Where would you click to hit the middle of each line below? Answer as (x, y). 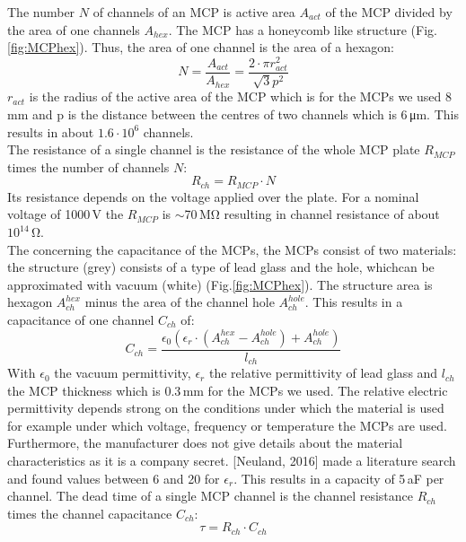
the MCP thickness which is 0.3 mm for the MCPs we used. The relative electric (228, 390)
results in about (51, 131)
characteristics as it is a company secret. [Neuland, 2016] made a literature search (232, 461)
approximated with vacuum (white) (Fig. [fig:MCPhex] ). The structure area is (220, 284)
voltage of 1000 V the (66, 214)
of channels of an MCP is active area (194, 12)
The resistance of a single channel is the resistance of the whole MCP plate (214, 149)
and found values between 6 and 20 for (114, 478)
